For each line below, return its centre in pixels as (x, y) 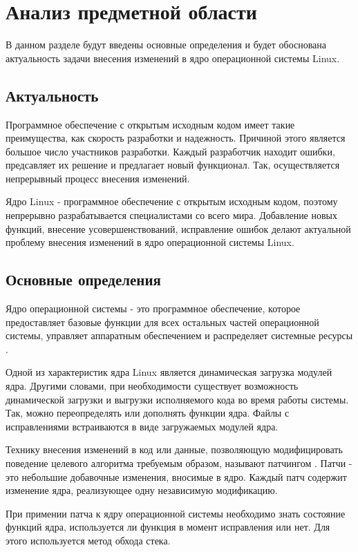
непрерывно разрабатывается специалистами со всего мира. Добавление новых (172, 215)
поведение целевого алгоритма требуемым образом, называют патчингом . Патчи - (179, 463)
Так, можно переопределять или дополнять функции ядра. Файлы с (148, 413)
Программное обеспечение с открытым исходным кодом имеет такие (150, 124)
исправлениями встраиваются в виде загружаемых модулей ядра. (142, 426)
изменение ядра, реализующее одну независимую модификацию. (142, 490)
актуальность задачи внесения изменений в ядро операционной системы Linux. (173, 58)
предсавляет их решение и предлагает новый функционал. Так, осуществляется (173, 165)
